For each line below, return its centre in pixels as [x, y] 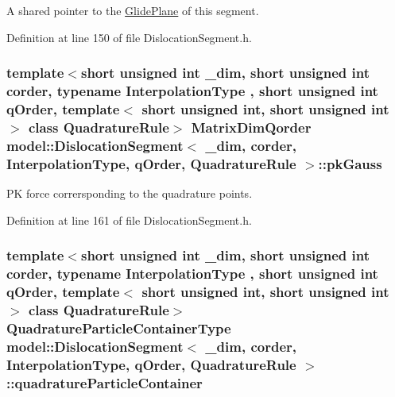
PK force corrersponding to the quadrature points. [130, 193]
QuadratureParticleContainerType [119, 328]
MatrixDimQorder [251, 127]
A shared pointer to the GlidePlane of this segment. [133, 10]
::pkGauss [350, 163]
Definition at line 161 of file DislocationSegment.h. [129, 220]
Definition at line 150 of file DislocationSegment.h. [129, 37]
